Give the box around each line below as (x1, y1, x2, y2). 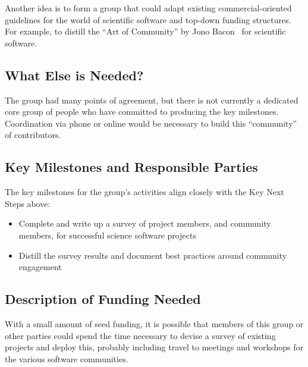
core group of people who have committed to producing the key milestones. (5, 105, 279, 118)
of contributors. (5, 128, 61, 141)
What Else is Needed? (5, 65, 144, 84)
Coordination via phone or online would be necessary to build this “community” (5, 117, 297, 129)
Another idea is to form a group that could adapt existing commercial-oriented (5, 2, 292, 14)
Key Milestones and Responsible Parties (5, 158, 258, 176)
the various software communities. (5, 352, 128, 365)
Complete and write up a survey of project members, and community (18, 217, 271, 230)
